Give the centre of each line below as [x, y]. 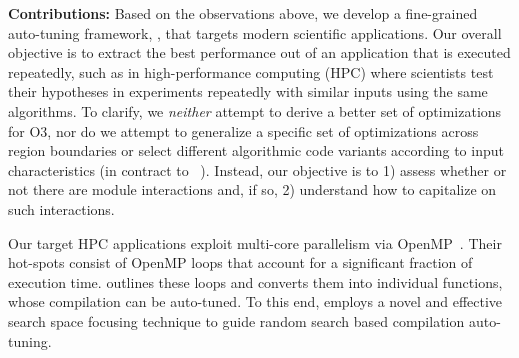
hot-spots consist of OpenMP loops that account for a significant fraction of [240, 262]
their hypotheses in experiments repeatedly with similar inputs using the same [248, 91]
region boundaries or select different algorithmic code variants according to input [256, 150]
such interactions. [61, 208]
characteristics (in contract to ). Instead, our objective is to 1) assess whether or [257, 169]
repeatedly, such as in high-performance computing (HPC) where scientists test [251, 71]
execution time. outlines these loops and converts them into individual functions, [255, 281]
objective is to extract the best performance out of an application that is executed [259, 52]
